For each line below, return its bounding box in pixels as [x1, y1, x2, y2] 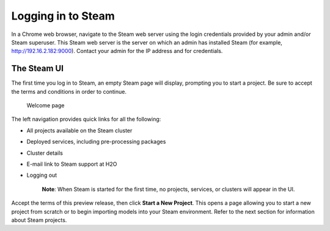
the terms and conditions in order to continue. [11, 88, 127, 95]
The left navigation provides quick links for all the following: [11, 116, 161, 123]
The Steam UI [11, 63, 64, 74]
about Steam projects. [11, 216, 67, 224]
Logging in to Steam [11, 9, 116, 23]
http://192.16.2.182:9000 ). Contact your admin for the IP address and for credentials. [11, 48, 223, 55]
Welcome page [26, 102, 65, 109]
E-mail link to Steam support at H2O [26, 160, 117, 168]
